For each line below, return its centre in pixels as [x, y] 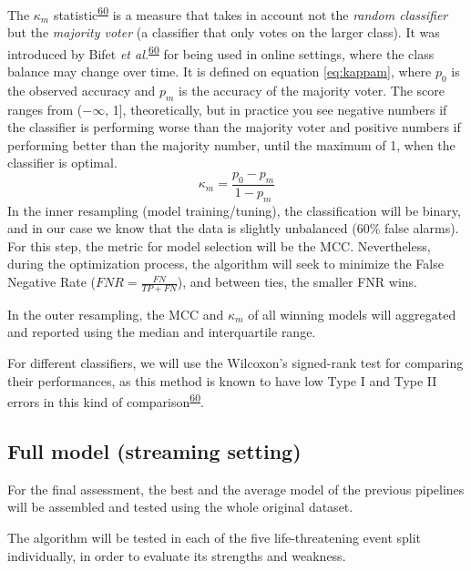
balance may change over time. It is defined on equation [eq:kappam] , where [220, 71]
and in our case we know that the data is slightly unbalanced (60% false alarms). [233, 228]
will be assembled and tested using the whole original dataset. [180, 507]
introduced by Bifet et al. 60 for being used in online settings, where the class [221, 52]
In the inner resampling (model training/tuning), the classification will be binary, [234, 210]
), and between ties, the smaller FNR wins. [297, 282]
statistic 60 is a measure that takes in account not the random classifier [251, 13]
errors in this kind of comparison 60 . [106, 400]
